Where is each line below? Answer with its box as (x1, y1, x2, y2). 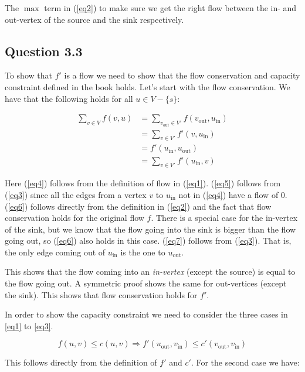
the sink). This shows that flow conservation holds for (5, 288, 198, 301)
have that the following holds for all (5, 92, 133, 104)
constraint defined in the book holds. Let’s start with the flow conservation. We (5, 80, 290, 93)
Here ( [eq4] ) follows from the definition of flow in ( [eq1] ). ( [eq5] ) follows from (5, 177, 281, 189)
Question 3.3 (5, 42, 83, 60)
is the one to (120, 245, 165, 258)
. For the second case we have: (191, 356, 300, 368)
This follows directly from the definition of (5, 356, 157, 368)
